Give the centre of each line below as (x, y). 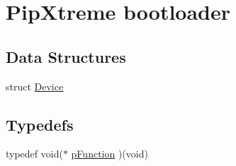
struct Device (35, 86)
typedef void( (34, 154)
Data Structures (66, 56)
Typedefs (40, 124)
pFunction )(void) (109, 154)
